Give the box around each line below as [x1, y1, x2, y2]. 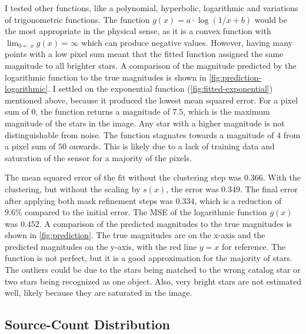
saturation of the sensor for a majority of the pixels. [5, 151, 192, 163]
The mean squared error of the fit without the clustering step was [5, 171, 242, 183]
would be [254, 13, 288, 25]
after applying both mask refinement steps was [5, 194, 173, 206]
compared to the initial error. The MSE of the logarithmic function [25, 206, 267, 218]
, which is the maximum [183, 105, 270, 118]
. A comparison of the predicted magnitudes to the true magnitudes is [39, 217, 292, 229]
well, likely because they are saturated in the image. [5, 286, 192, 299]
